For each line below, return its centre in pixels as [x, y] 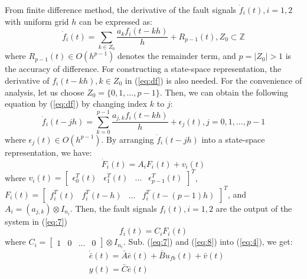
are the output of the [254, 208]
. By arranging [128, 139]
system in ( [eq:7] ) [36, 221]
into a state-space [233, 139]
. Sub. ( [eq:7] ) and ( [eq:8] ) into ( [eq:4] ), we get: [208, 242]
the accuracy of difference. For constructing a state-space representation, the [143, 69]
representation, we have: [48, 152]
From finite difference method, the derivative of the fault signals [121, 9]
